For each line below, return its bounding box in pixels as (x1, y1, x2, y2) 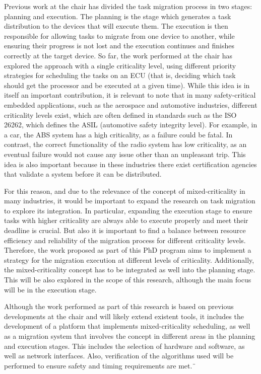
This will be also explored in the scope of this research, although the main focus (4, 274, 251, 285)
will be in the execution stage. (4, 284, 97, 294)
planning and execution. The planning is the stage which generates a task (4, 11, 231, 21)
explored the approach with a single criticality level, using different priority (4, 60, 236, 70)
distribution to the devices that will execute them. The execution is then (4, 21, 228, 31)
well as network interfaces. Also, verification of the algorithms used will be (4, 350, 234, 361)
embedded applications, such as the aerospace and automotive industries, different (4, 99, 257, 110)
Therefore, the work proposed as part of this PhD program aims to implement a (4, 245, 251, 255)
